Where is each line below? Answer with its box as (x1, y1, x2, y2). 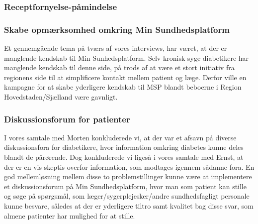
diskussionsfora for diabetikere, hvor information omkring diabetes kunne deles (4, 142, 244, 152)
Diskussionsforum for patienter (4, 112, 130, 125)
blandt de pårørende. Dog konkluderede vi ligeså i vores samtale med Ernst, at (4, 152, 244, 162)
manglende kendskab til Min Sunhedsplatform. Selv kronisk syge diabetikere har (4, 52, 249, 63)
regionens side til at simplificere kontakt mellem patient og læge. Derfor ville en (4, 72, 247, 82)
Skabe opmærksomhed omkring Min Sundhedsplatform (4, 23, 230, 35)
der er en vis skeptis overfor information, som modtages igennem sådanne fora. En (4, 161, 255, 172)
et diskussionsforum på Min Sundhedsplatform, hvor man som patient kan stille (4, 181, 247, 191)
